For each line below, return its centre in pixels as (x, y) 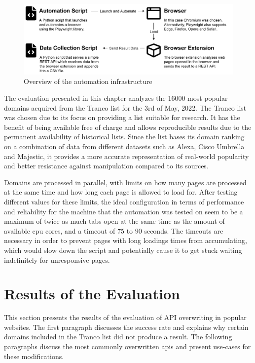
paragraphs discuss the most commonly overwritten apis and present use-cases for (127, 346)
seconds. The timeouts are (184, 230)
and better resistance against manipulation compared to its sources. (106, 166)
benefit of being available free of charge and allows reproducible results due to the (128, 127)
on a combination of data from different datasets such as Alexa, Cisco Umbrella (124, 146)
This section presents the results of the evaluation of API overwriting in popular (125, 317)
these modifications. (34, 356)
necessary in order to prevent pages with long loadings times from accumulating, (126, 240)
